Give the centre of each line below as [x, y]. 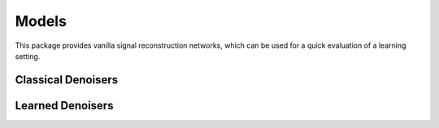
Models [41, 21]
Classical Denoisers [66, 80]
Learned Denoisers [64, 105]
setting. [28, 56]
